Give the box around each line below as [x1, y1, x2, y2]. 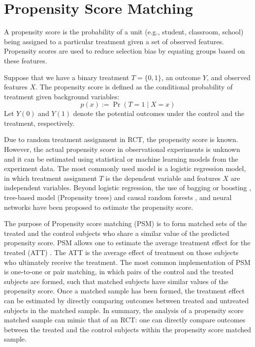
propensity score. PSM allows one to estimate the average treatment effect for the [4, 237, 251, 248]
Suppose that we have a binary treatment [4, 72, 129, 82]
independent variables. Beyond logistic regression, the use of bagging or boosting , [4, 182, 252, 193]
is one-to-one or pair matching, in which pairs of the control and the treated [4, 266, 234, 277]
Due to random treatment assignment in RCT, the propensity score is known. [4, 134, 238, 145]
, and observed [206, 72, 251, 82]
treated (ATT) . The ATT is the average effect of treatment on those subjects [4, 247, 239, 257]
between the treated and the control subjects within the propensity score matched [4, 324, 252, 334]
